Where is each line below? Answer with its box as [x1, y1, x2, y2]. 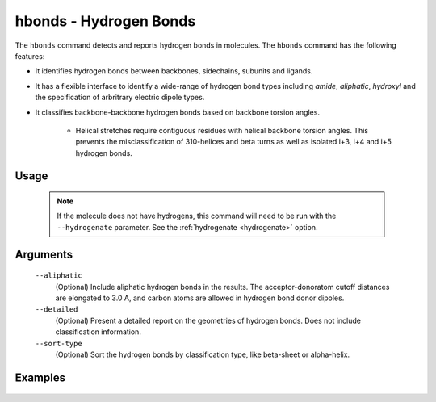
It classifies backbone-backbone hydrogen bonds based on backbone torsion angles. [35, 107, 321, 117]
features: [15, 51, 45, 61]
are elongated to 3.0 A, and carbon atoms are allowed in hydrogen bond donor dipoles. [55, 293, 345, 303]
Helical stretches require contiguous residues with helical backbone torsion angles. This [75, 125, 369, 135]
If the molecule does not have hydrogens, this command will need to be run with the [57, 211, 337, 221]
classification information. [55, 327, 141, 337]
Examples [15, 371, 66, 384]
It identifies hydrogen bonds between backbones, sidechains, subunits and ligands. [35, 66, 313, 76]
